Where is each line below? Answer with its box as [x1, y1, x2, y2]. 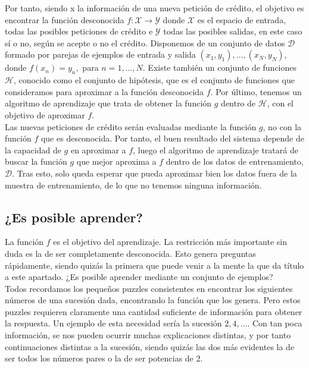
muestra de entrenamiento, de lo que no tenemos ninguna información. [5, 178, 262, 191]
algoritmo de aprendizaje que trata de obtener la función [5, 97, 212, 109]
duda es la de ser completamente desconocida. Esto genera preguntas [5, 247, 256, 259]
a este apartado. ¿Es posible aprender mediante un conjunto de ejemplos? [5, 271, 273, 283]
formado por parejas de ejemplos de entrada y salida [5, 48, 196, 61]
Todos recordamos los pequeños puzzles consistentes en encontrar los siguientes [5, 282, 293, 294]
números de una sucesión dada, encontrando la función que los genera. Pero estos [5, 294, 301, 306]
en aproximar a [70, 143, 126, 156]
